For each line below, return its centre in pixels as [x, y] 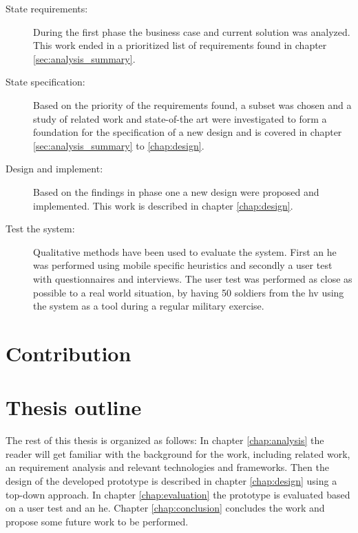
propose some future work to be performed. [97, 521]
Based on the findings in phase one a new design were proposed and [176, 191]
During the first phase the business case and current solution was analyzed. [192, 31]
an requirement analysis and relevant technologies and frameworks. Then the [167, 467]
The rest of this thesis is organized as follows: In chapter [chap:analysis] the [165, 440]
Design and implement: [54, 169]
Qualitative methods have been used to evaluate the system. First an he [185, 251]
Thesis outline [74, 407]
